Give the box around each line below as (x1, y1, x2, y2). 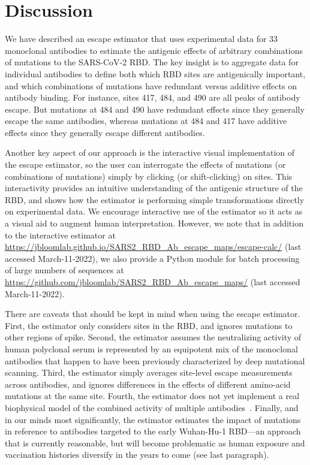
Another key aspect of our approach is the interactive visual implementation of (5, 146, 294, 159)
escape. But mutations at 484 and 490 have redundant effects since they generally (5, 102, 305, 115)
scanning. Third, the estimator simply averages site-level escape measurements (5, 366, 293, 379)
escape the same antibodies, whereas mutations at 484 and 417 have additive (5, 114, 287, 127)
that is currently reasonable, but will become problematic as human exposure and (5, 436, 305, 449)
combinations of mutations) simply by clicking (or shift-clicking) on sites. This (5, 170, 293, 182)
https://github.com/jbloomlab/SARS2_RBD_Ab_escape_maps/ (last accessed (5, 276, 300, 288)
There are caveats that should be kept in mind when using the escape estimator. (5, 307, 300, 320)
